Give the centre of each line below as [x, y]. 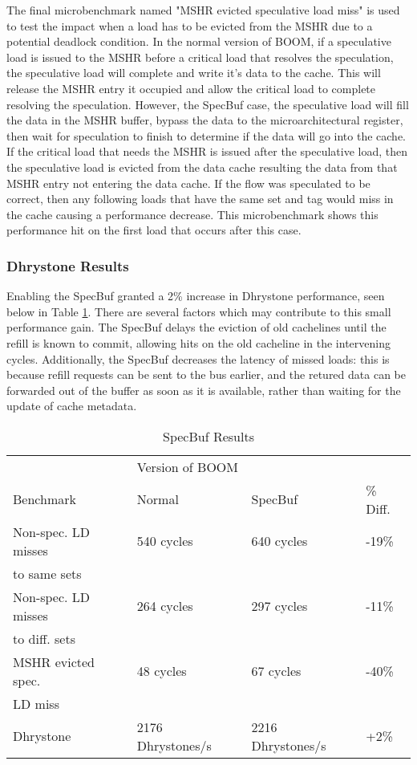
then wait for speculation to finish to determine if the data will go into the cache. [206, 135]
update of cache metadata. [72, 406]
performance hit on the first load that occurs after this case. [154, 230]
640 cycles [279, 541]
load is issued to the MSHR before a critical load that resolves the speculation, [200, 57]
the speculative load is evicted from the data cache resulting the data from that [202, 167]
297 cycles [279, 606]
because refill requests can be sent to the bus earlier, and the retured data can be [206, 374]
